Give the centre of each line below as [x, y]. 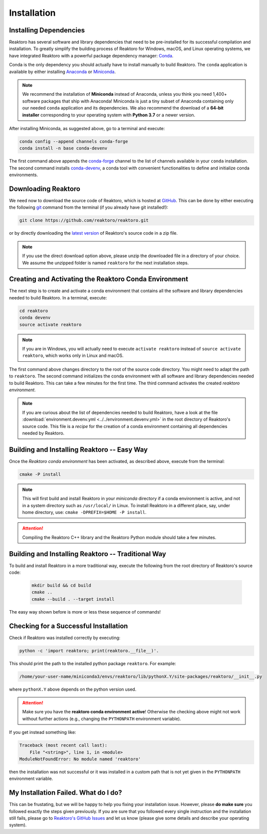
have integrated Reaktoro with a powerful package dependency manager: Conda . [91, 55]
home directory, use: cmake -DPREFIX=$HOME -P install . [84, 512]
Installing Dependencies [47, 30]
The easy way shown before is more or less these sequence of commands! [85, 612]
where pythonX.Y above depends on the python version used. [73, 689]
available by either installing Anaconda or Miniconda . [62, 72]
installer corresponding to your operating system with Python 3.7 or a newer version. [109, 115]
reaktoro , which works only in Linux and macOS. [73, 355]
